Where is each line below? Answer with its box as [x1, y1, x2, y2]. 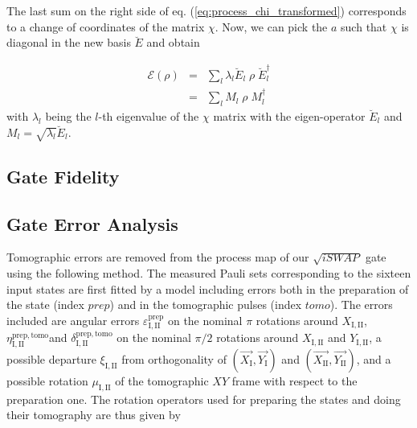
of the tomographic [115, 372, 209, 389]
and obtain [146, 34, 200, 51]
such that [341, 18, 387, 35]
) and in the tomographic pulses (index [109, 296, 302, 313]
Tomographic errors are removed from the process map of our [6, 249, 309, 265]
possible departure [6, 350, 96, 367]
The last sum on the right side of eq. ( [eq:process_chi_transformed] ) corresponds [6, 2, 407, 19]
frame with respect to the [231, 372, 358, 389]
